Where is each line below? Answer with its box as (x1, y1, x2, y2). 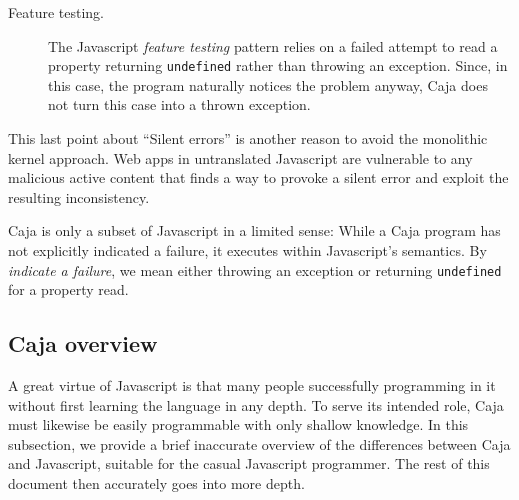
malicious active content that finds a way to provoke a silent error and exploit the (8, 167, 509, 188)
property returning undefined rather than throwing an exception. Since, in (48, 55, 508, 76)
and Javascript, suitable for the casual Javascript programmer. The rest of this (8, 453, 490, 474)
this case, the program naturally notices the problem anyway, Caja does (48, 74, 488, 95)
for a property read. (8, 279, 129, 300)
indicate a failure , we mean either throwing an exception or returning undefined (8, 259, 502, 280)
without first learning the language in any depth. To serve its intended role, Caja (8, 394, 504, 415)
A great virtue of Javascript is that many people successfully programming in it (8, 375, 496, 396)
